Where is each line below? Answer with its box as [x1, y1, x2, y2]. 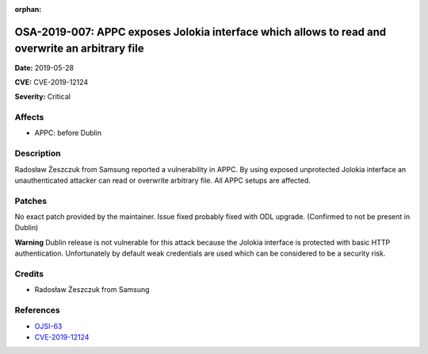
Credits [14, 268, 44, 279]
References [14, 305, 60, 316]
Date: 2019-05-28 [14, 63, 75, 72]
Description [14, 148, 61, 159]
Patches [14, 195, 48, 206]
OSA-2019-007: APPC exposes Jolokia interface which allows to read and [14, 25, 387, 39]
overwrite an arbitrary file [14, 42, 144, 56]
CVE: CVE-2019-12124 [14, 77, 89, 87]
